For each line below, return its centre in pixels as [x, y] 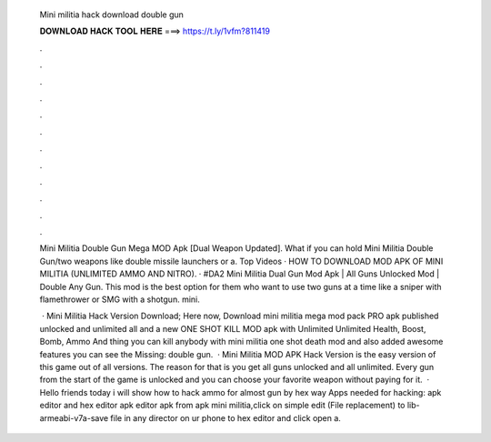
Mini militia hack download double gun [111, 15]
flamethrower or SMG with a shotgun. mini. [120, 299]
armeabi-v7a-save [74, 417]
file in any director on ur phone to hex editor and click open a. [225, 417]
